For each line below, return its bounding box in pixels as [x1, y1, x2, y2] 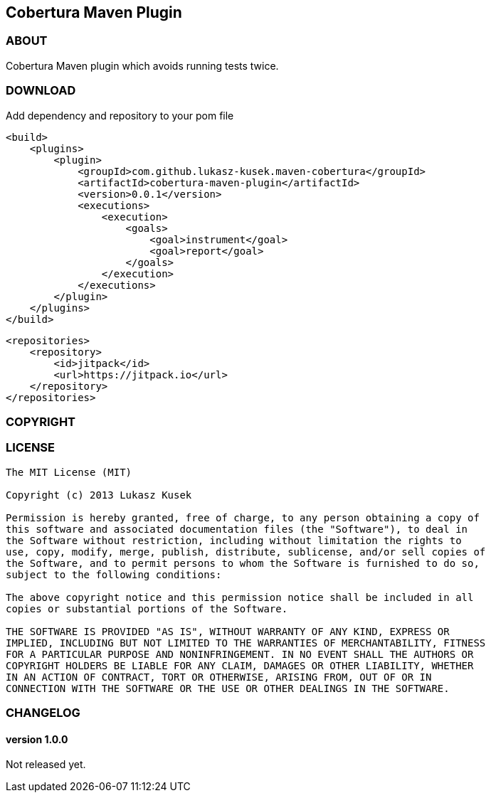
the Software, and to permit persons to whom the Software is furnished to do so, [6, 557, 480, 569]
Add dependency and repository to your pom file [6, 109, 234, 122]
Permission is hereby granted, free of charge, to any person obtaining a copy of [6, 511, 480, 523]
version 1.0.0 [6, 733, 68, 745]
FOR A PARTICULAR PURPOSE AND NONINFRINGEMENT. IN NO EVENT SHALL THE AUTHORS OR [6, 648, 474, 660]
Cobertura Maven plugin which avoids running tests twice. [6, 59, 279, 72]
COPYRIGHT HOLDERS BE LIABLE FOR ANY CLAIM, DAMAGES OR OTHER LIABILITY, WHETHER [6, 659, 474, 671]
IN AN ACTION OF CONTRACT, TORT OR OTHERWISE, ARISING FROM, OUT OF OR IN [6, 671, 432, 683]
